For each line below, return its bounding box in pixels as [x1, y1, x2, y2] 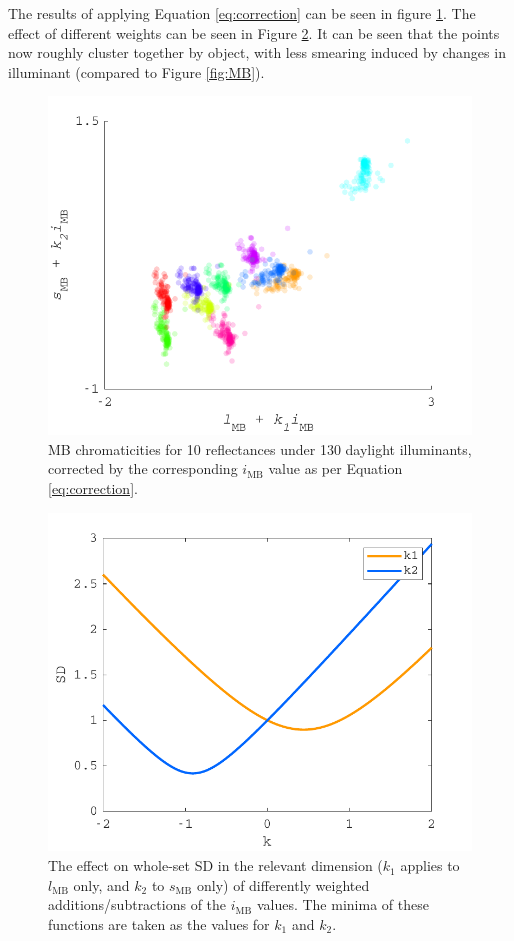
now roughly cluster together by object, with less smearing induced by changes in [8, 42, 506, 63]
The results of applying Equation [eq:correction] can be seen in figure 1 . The [8, 3, 476, 23]
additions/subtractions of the [48, 894, 227, 915]
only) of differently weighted [196, 874, 370, 895]
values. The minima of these [256, 894, 429, 915]
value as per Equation [268, 458, 403, 479]
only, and [73, 874, 130, 895]
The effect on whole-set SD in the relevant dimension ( [48, 855, 383, 876]
